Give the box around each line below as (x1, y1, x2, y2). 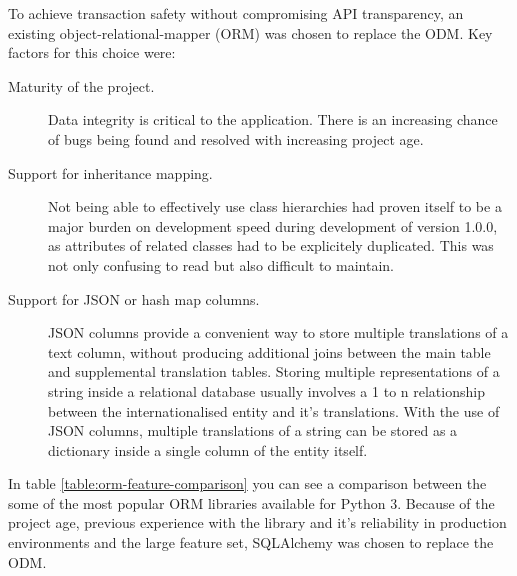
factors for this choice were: (8, 42, 176, 63)
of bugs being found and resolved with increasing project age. (48, 128, 424, 149)
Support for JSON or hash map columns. (8, 288, 260, 309)
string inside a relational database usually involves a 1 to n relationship (48, 380, 485, 401)
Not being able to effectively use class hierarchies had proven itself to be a (48, 196, 502, 217)
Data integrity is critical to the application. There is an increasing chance (48, 109, 498, 130)
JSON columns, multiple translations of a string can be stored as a (48, 420, 458, 441)
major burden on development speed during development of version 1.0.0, (48, 215, 498, 236)
